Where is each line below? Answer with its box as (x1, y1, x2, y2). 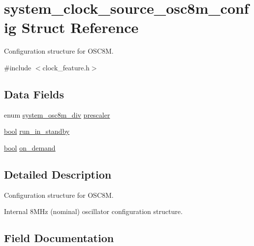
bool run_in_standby (4, 126, 70, 136)
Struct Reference (21, 17, 139, 37)
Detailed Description (4, 166, 112, 182)
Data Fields (4, 86, 64, 101)
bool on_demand (4, 142, 56, 153)
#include (4, 62, 32, 72)
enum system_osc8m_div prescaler (4, 109, 110, 120)
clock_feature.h (42, 62, 90, 72)
